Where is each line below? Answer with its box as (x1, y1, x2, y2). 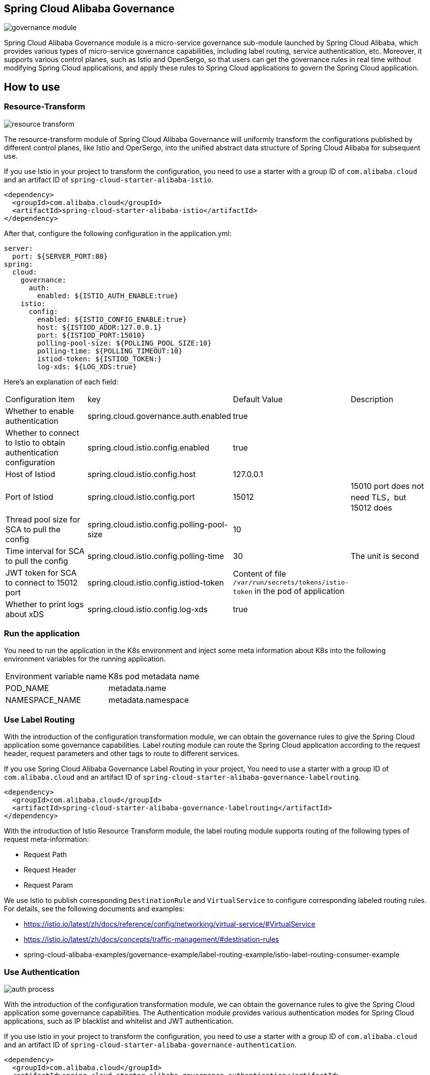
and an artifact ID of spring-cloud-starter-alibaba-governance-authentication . (4, 1040, 297, 1049)
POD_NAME (5, 683, 49, 694)
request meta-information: (4, 835, 89, 844)
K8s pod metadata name (108, 671, 199, 682)
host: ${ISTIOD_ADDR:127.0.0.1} (37, 323, 162, 331)
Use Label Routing (4, 714, 75, 725)
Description (350, 394, 394, 404)
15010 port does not (350, 481, 424, 491)
